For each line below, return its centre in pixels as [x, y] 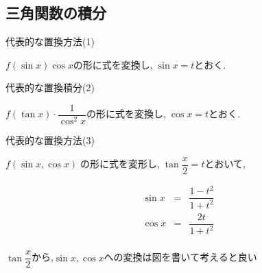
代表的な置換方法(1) [50, 41]
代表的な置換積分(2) [50, 87]
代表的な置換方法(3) [50, 140]
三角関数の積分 [56, 13]
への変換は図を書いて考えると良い [180, 257]
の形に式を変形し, [120, 164]
